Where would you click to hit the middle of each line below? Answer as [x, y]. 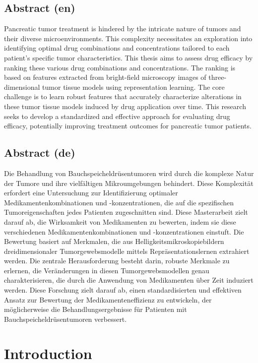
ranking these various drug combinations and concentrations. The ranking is [120, 67]
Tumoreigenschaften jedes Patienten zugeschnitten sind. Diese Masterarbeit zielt [126, 212]
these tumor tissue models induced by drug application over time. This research [125, 106]
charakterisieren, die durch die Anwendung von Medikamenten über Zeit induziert [129, 280]
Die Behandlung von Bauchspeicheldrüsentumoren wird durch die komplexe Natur [129, 173]
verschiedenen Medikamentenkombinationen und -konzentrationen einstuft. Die [124, 231]
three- [218, 77]
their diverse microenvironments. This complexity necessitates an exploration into [128, 38]
